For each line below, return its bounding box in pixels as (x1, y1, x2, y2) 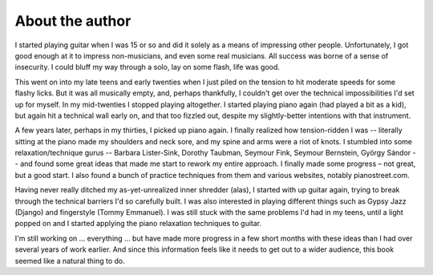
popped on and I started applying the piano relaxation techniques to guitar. (14, 219, 262, 228)
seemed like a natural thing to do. (14, 256, 125, 265)
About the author (14, 12, 132, 30)
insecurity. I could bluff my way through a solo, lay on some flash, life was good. (14, 63, 281, 72)
